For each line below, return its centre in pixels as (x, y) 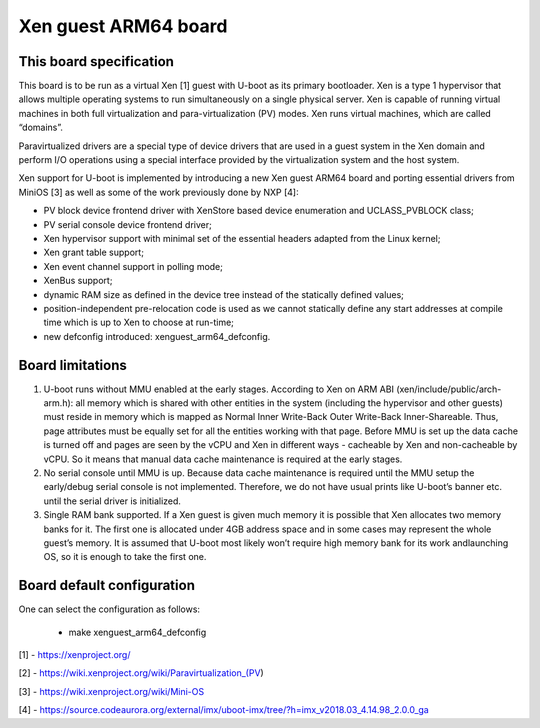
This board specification (96, 61)
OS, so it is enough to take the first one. (125, 557)
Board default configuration (106, 585)
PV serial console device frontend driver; (127, 224)
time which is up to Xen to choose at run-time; (139, 322)
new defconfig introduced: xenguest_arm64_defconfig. (157, 336)
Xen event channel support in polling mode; (133, 266)
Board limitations (72, 365)
